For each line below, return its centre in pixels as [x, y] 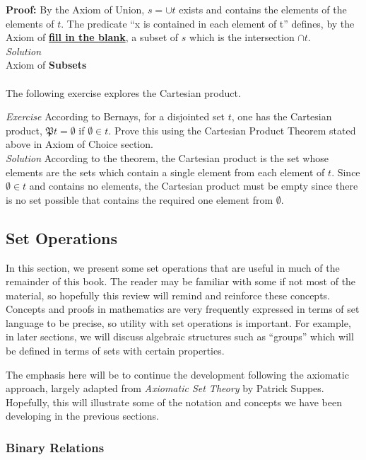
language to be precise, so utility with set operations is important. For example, [178, 322]
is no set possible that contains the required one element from [140, 199]
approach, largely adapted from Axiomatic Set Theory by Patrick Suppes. [165, 388]
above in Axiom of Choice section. [79, 144]
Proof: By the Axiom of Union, [75, 9]
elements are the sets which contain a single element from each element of [165, 172]
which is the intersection [242, 37]
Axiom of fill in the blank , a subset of [92, 37]
